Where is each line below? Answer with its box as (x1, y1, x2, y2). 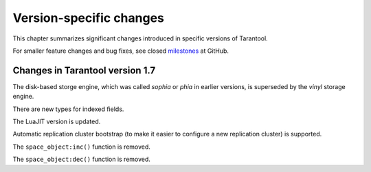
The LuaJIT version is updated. (12, 117, 101, 126)
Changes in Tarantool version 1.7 (12, 64, 156, 76)
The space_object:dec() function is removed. (12, 155, 151, 164)
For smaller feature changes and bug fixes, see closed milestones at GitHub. (12, 47, 229, 55)
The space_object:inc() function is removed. (12, 143, 151, 151)
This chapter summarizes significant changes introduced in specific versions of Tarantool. (12, 34, 268, 42)
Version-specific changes (12, 10, 165, 25)
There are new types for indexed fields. (12, 105, 124, 113)
